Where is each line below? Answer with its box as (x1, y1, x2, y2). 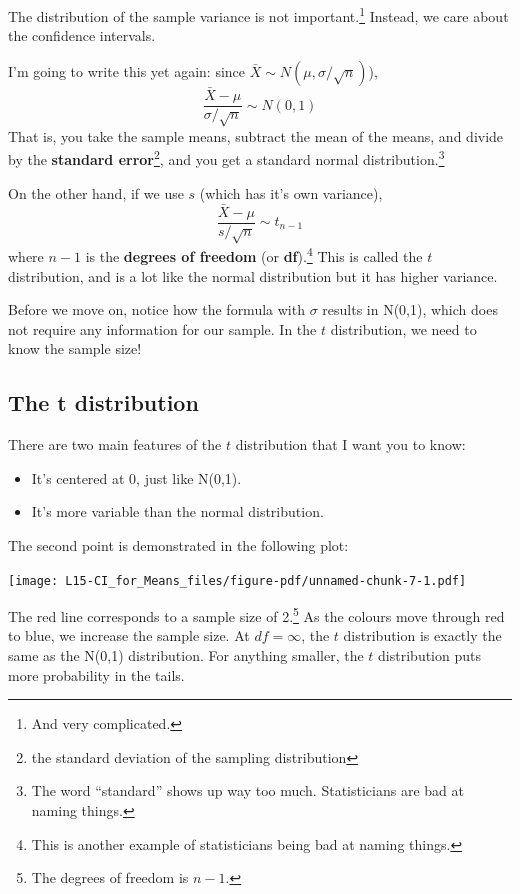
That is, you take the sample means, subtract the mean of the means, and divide (8, 125, 504, 146)
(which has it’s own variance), (199, 182, 383, 203)
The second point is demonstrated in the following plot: (8, 534, 349, 555)
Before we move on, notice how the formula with (8, 299, 305, 320)
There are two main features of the (8, 434, 222, 455)
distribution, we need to (330, 318, 477, 339)
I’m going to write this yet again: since (8, 60, 246, 81)
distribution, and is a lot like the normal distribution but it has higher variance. (8, 265, 498, 286)
